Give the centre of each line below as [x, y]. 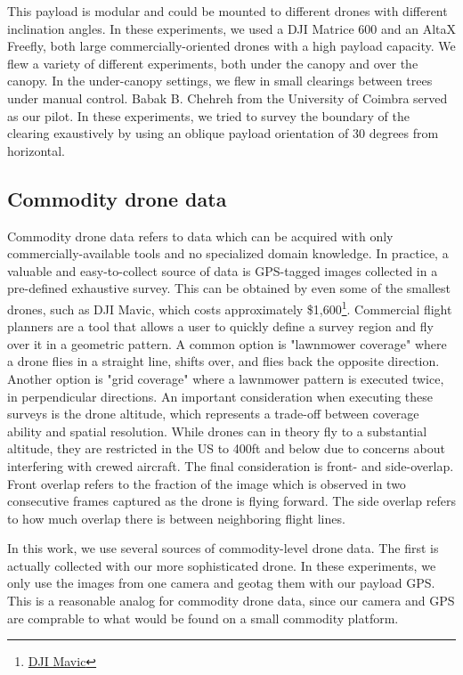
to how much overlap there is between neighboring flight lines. [176, 518]
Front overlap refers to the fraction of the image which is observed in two [207, 483]
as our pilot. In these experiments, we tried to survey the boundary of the [209, 115]
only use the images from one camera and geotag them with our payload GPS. [221, 583]
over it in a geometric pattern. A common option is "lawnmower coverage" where [227, 343]
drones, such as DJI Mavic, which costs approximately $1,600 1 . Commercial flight [230, 307]
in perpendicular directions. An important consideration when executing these [220, 396]
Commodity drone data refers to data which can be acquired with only [200, 236]
